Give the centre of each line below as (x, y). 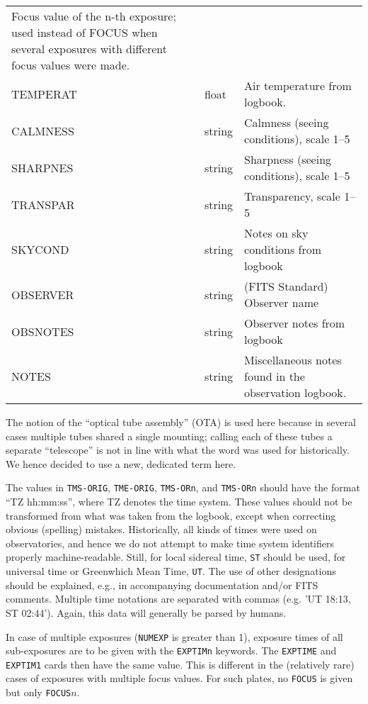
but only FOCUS (39, 692)
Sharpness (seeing (288, 159)
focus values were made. (71, 65)
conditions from (283, 249)
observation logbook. (295, 392)
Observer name (282, 302)
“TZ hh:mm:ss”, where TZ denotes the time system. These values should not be (179, 502)
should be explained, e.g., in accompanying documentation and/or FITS (162, 585)
